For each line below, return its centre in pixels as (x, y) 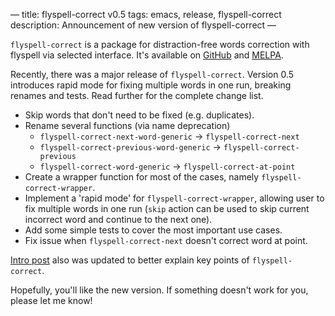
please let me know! (51, 300)
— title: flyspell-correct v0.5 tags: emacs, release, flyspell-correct (146, 14)
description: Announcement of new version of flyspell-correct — (143, 25)
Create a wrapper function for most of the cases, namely (142, 177)
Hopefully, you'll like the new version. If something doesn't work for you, (159, 290)
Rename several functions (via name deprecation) (127, 125)
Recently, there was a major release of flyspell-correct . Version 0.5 (152, 74)
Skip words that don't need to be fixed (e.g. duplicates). (139, 115)
